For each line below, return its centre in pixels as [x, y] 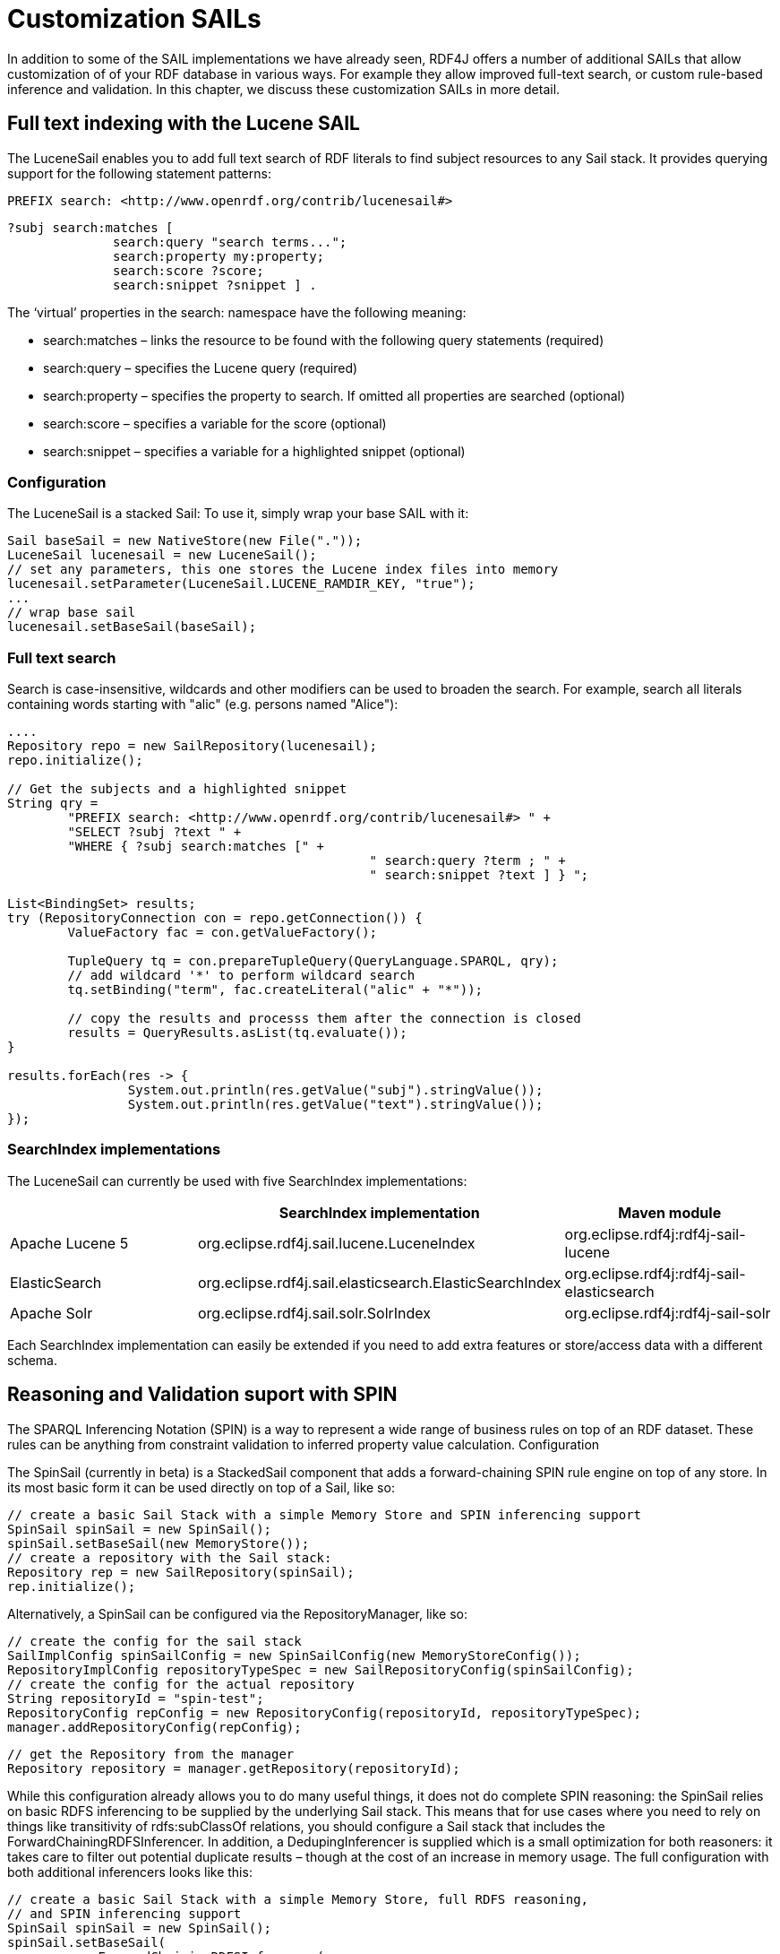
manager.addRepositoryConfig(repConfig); [154, 1727]
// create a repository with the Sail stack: [170, 1557]
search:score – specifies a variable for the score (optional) [215, 423]
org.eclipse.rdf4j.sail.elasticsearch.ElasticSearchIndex [380, 1282]
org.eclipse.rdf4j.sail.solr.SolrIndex [315, 1313]
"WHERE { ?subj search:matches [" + [196, 847]
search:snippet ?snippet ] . [215, 285]
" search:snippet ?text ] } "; [479, 875]
